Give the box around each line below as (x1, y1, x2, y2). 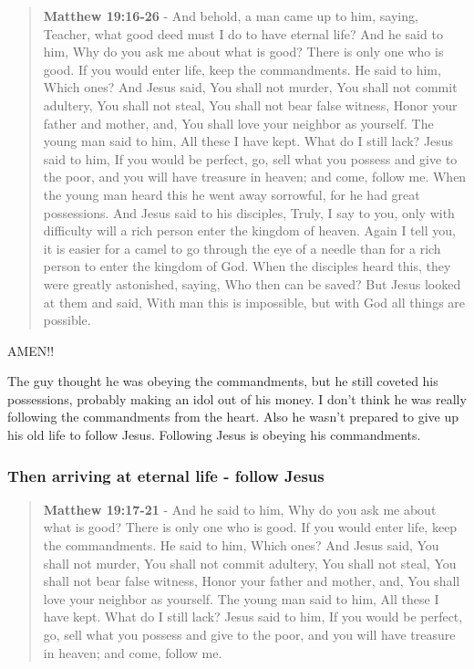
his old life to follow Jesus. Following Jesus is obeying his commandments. (7, 425, 421, 444)
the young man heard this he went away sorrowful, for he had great (43, 184, 420, 204)
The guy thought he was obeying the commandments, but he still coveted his (7, 371, 438, 391)
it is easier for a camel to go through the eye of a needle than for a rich (43, 238, 441, 257)
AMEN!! (7, 340, 55, 360)
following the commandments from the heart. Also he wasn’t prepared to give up (7, 407, 459, 426)
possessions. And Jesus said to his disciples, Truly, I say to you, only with (43, 203, 455, 222)
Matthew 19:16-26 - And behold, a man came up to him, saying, (43, 6, 418, 25)
